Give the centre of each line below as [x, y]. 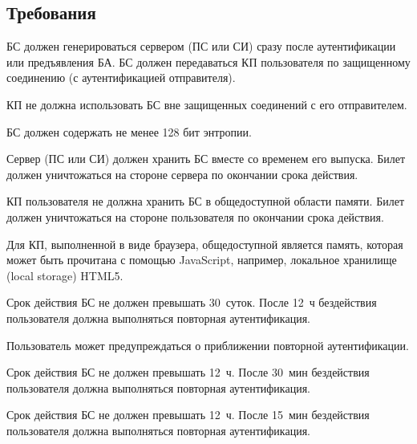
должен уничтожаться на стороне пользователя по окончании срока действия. [195, 216]
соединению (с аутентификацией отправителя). [121, 77]
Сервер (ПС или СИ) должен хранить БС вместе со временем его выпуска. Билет [206, 159]
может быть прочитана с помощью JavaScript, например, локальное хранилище [202, 260]
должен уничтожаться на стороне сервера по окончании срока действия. [182, 174]
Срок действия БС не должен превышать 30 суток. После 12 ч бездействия [192, 302]
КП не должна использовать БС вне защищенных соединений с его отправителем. [207, 104]
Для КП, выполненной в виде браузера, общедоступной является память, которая [205, 244]
